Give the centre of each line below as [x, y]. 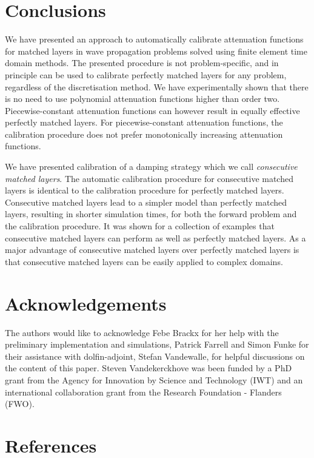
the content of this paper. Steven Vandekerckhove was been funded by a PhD [149, 368]
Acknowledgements [86, 303]
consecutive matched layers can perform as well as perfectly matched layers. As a [155, 237]
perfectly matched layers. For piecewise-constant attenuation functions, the [144, 122]
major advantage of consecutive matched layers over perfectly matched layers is [152, 250]
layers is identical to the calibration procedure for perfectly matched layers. [145, 190]
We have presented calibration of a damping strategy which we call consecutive [151, 167]
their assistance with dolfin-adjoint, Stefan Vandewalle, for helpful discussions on [155, 356]
